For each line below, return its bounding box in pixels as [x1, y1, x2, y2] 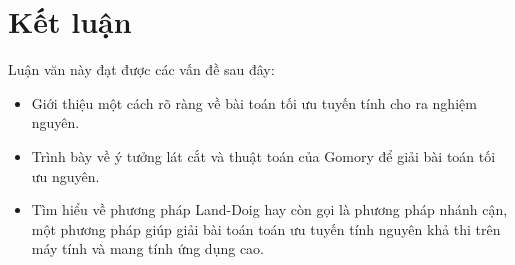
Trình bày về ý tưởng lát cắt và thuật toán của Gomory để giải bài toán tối [31, 145, 496, 166]
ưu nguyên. [31, 165, 100, 186]
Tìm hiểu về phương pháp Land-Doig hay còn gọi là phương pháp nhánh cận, [31, 199, 508, 220]
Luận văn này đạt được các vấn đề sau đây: [8, 59, 275, 80]
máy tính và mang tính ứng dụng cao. [31, 238, 264, 259]
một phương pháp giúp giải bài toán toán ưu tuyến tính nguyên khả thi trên [31, 218, 501, 239]
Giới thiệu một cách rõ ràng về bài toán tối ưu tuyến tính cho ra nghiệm [31, 92, 477, 113]
